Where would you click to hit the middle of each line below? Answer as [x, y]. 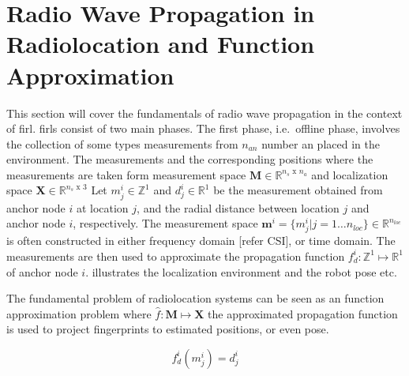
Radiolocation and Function [161, 44]
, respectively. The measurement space [165, 223]
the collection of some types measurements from [122, 143]
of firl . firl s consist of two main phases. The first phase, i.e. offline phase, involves [203, 128]
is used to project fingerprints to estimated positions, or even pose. [168, 329]
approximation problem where [79, 313]
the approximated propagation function [303, 313]
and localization [350, 174]
